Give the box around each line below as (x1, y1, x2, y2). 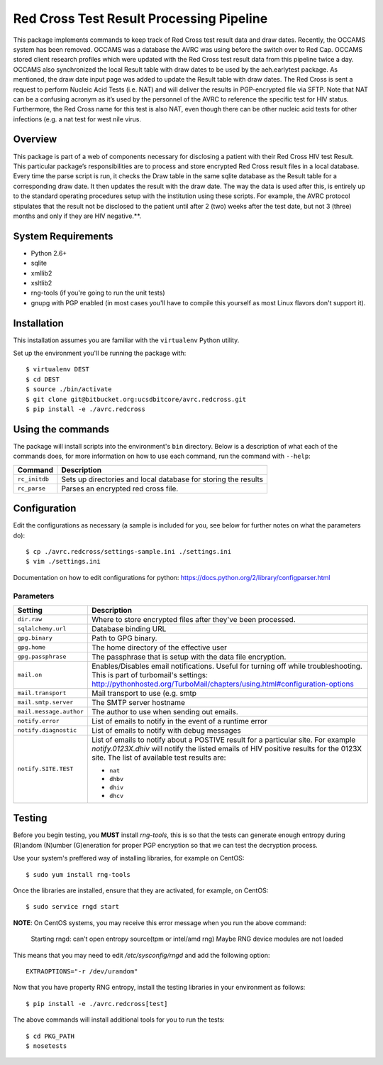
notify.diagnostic (17, 726, 77, 734)
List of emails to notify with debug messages (91, 725, 241, 735)
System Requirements (13, 230, 113, 242)
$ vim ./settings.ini (26, 557, 101, 566)
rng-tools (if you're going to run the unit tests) (30, 288, 166, 297)
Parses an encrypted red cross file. (61, 484, 179, 493)
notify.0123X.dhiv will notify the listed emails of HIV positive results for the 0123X (91, 743, 362, 753)
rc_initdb (17, 476, 50, 483)
